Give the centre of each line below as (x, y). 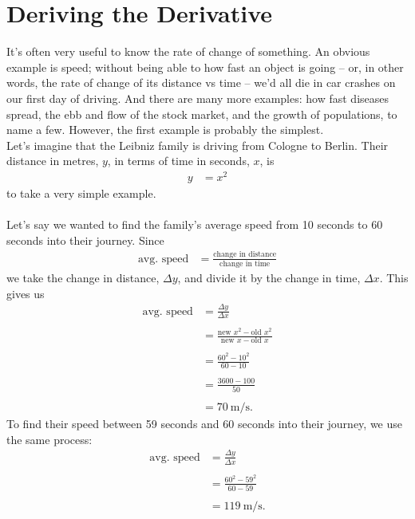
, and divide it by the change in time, (269, 278)
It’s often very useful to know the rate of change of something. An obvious (188, 51)
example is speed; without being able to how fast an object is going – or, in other (205, 67)
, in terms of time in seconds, (178, 161)
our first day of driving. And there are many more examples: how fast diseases (198, 98)
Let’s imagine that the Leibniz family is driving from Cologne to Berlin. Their (198, 145)
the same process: (49, 439)
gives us (26, 293)
